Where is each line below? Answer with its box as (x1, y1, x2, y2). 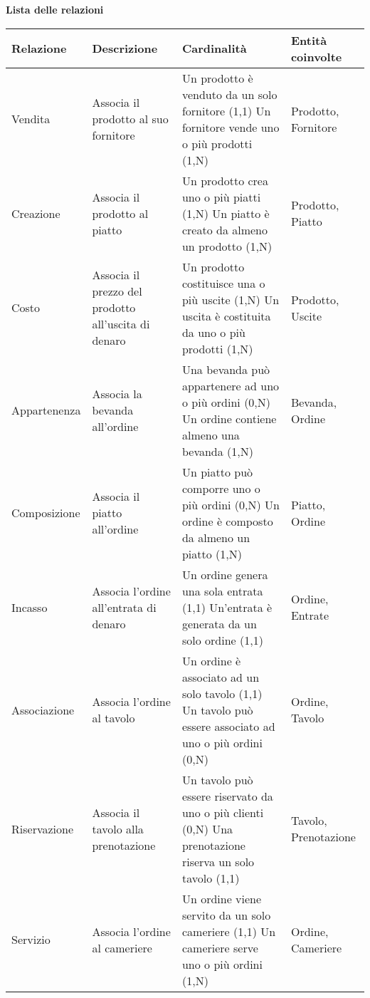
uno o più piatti (181, 188, 261, 205)
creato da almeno (181, 221, 268, 238)
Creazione (11, 204, 60, 222)
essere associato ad (181, 717, 275, 734)
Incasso (11, 598, 48, 615)
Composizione (11, 504, 80, 521)
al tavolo (92, 709, 135, 727)
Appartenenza (11, 402, 81, 419)
